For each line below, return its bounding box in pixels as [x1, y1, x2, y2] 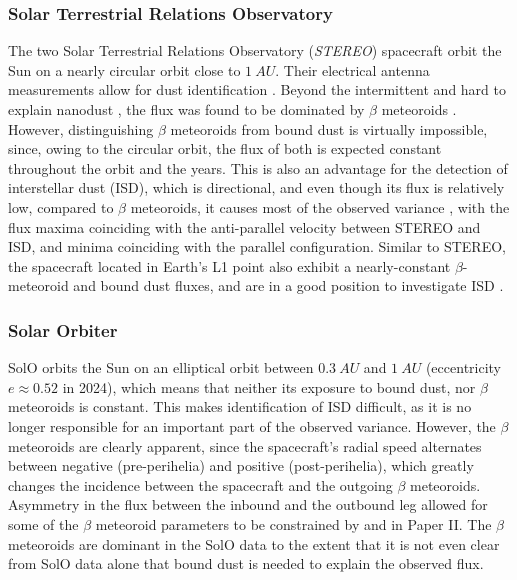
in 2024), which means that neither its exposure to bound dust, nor [62, 376, 476, 397]
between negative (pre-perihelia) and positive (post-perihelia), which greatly [8, 455, 474, 476]
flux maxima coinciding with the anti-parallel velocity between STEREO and [8, 216, 481, 237]
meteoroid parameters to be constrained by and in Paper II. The [95, 513, 492, 534]
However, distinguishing [8, 118, 154, 139]
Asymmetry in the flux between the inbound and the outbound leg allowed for [8, 494, 488, 515]
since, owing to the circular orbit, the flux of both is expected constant [8, 138, 442, 159]
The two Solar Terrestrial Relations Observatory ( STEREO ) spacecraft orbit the [8, 40, 502, 61]
